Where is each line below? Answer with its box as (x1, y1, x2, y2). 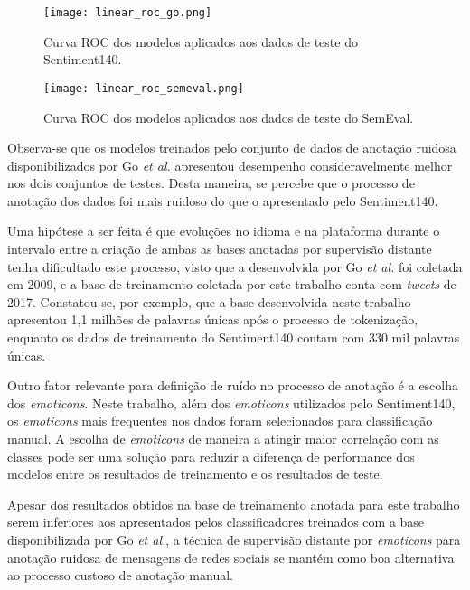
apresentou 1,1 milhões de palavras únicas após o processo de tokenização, (7, 310, 418, 329)
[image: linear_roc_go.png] (43, 6, 212, 19)
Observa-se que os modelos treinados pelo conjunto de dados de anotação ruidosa (7, 138, 456, 157)
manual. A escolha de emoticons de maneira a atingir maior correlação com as (7, 429, 439, 447)
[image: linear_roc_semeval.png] (43, 81, 244, 95)
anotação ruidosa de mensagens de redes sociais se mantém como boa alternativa (7, 548, 455, 567)
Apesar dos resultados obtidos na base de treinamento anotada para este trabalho (7, 494, 460, 513)
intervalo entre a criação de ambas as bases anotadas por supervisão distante (7, 239, 432, 258)
